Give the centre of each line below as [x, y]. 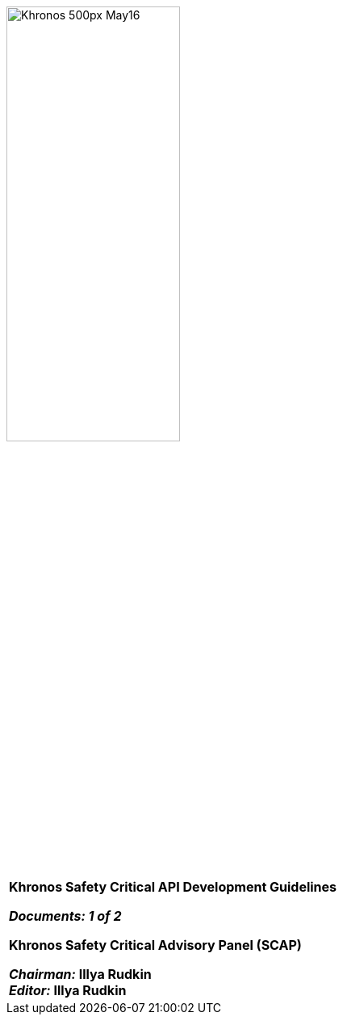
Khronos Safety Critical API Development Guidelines [173, 887]
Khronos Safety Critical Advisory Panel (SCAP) [155, 945]
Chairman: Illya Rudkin [80, 974]
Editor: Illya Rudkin [68, 990]
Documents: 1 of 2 [65, 916]
